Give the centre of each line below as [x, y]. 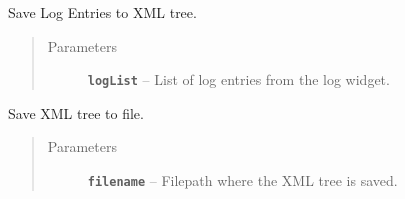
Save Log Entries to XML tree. [102, 12]
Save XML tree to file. [76, 112]
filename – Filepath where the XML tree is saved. [242, 180]
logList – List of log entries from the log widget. [238, 79]
